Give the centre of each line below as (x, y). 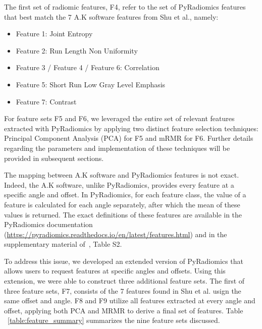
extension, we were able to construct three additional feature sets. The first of (124, 281)
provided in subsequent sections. (54, 158)
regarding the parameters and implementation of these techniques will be (117, 148)
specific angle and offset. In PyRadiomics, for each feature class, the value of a (125, 195)
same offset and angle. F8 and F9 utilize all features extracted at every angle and (130, 300)
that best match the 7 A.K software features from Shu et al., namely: (111, 16)
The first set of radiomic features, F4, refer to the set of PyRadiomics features (125, 7)
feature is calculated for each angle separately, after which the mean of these (122, 204)
